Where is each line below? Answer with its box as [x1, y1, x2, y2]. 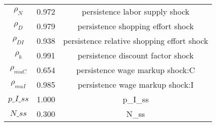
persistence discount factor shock [77, 49, 194, 61]
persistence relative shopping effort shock [63, 35, 208, 46]
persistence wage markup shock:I [78, 79, 194, 90]
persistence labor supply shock [82, 6, 190, 17]
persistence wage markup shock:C [76, 64, 195, 76]
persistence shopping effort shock [77, 20, 194, 32]
